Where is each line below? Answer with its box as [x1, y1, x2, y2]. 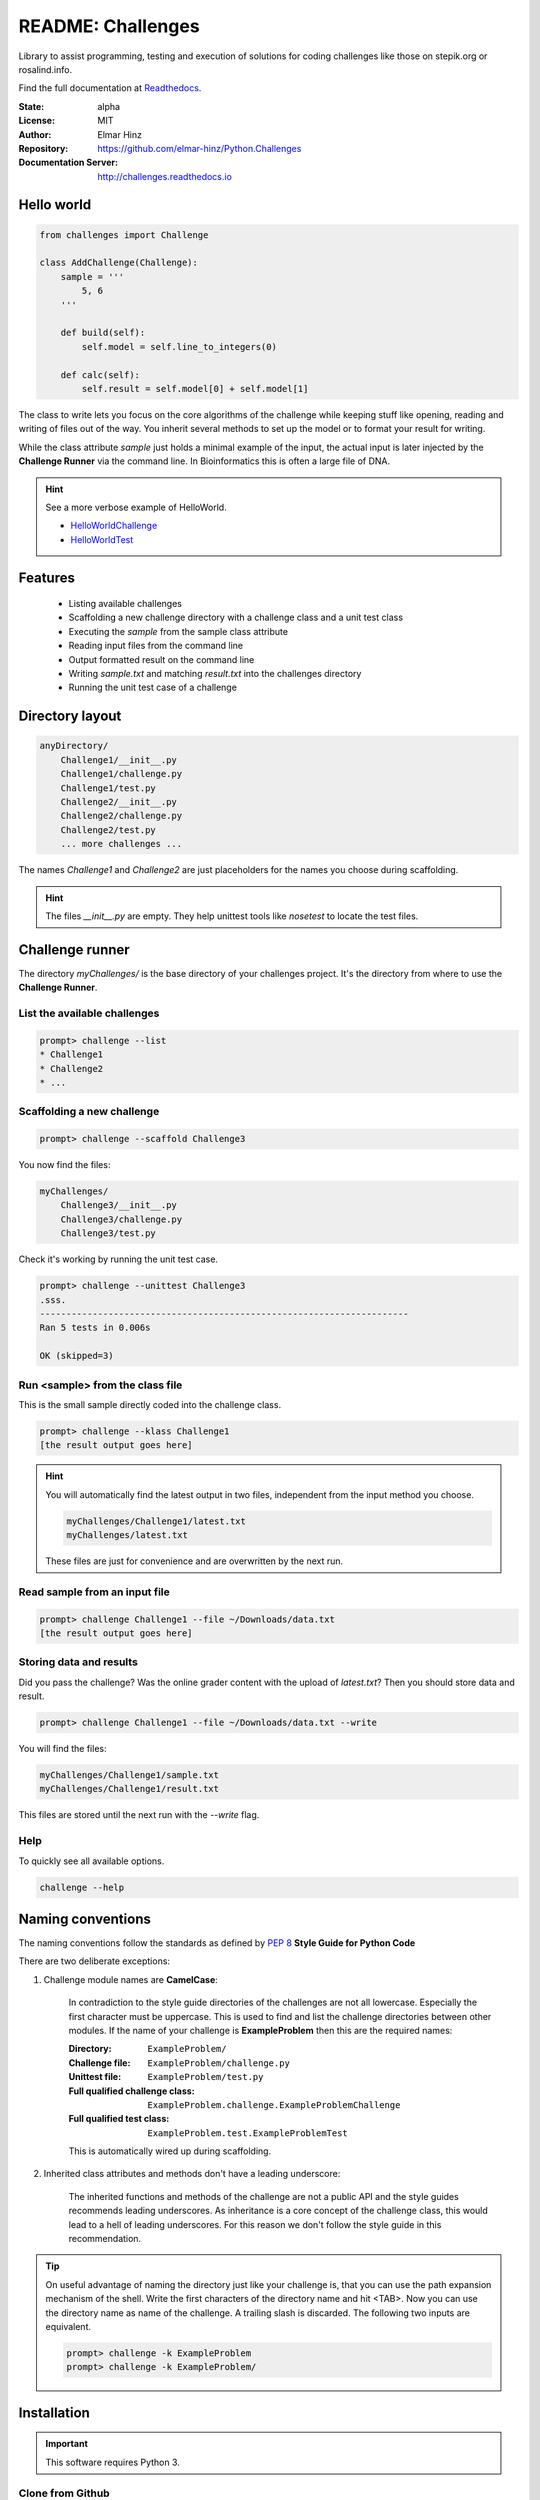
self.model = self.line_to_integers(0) [81, 341, 277, 352]
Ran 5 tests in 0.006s [39, 1322, 151, 1334]
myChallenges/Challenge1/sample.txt [39, 1770, 220, 1781]
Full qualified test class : [68, 2113, 170, 2125]
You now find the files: [18, 1159, 111, 1171]
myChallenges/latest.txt [66, 1530, 189, 1541]
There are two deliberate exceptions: [18, 1955, 170, 1967]
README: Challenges [18, 15, 200, 37]
